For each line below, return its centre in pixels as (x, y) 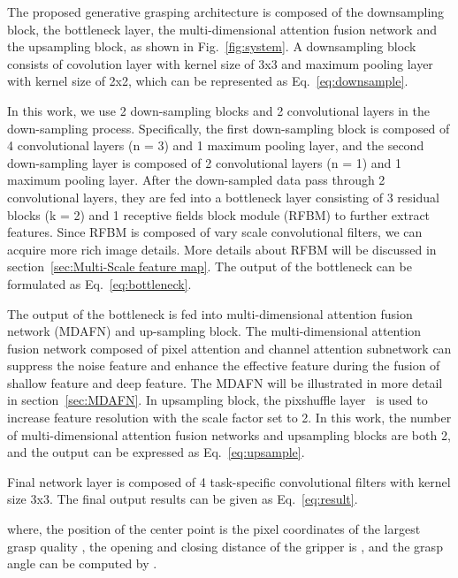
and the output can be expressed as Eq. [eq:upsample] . (156, 452)
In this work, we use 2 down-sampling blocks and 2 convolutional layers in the (219, 110)
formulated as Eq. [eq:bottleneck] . (99, 283)
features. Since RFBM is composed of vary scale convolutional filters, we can (215, 232)
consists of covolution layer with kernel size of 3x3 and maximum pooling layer (220, 63)
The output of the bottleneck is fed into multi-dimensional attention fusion (210, 313)
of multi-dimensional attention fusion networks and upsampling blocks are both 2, (229, 434)
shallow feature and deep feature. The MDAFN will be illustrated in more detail (225, 382)
